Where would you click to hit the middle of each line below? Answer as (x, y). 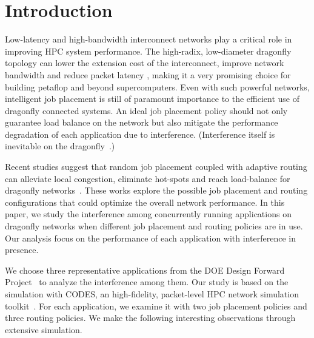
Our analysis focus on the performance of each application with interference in (150, 238)
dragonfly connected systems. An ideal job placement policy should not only (146, 110)
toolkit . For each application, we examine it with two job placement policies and (156, 306)
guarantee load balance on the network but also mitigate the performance (142, 122)
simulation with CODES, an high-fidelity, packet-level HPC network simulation (152, 294)
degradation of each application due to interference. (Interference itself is (140, 134)
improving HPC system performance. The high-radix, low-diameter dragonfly (148, 51)
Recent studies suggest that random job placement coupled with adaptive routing (156, 167)
